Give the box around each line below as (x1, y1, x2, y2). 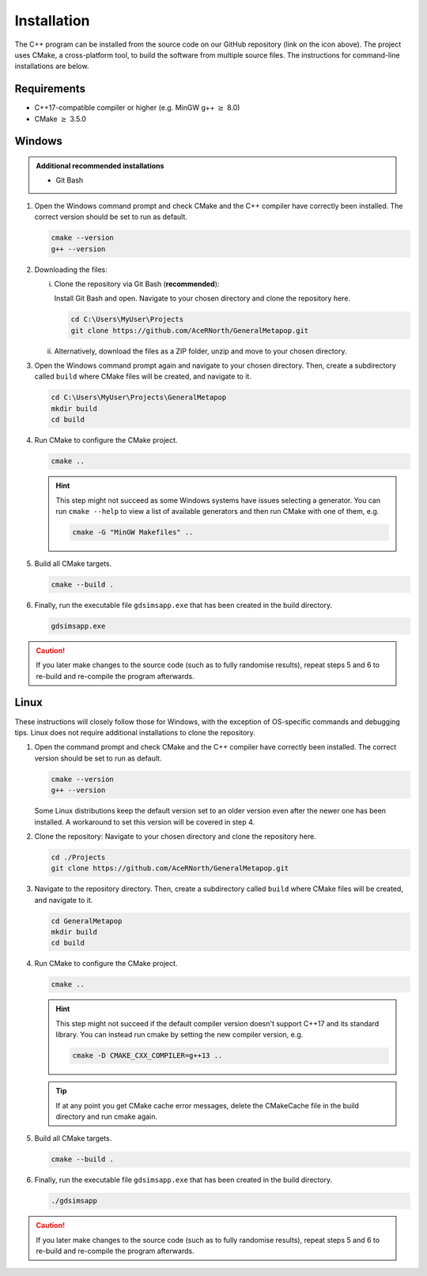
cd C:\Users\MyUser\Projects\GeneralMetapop (51, 393, 227, 402)
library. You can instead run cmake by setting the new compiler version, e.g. (55, 1030, 304, 1040)
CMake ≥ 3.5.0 (34, 114, 87, 123)
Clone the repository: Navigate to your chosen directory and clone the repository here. (34, 831, 316, 841)
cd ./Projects (51, 852, 106, 862)
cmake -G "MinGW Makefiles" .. (72, 527, 194, 537)
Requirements (14, 82, 86, 96)
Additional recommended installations (36, 161, 164, 171)
